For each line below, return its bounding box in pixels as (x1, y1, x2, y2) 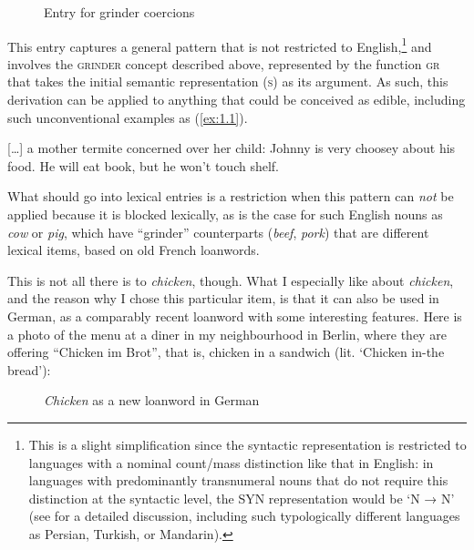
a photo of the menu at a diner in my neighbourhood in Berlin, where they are (7, 324, 447, 343)
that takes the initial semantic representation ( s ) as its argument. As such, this (7, 72, 448, 91)
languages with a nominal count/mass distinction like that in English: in (28, 453, 434, 472)
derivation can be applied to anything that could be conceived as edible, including (7, 90, 466, 109)
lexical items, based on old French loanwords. (7, 240, 260, 260)
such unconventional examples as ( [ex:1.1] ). (7, 107, 248, 127)
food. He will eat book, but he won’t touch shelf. (7, 156, 279, 175)
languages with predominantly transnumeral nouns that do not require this (28, 471, 448, 490)
